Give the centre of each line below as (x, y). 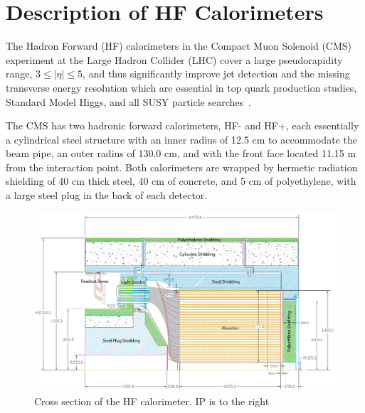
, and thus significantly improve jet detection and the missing (216, 74)
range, (19, 74)
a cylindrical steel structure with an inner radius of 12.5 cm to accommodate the (181, 139)
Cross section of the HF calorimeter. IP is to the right (152, 401)
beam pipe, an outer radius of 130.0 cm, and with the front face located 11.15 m (181, 153)
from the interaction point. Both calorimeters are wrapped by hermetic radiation (182, 167)
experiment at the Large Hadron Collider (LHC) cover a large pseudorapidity (174, 59)
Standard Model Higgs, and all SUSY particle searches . (128, 101)
